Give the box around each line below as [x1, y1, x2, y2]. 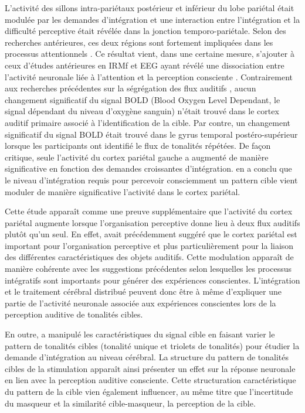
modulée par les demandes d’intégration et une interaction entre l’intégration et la [5, 13, 300, 25]
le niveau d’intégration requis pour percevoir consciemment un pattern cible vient [5, 173, 298, 186]
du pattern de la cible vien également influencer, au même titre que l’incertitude [5, 385, 293, 397]
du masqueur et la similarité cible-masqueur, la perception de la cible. [5, 397, 256, 409]
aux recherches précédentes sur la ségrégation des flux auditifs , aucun [5, 82, 256, 94]
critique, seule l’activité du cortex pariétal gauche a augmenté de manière [5, 151, 269, 163]
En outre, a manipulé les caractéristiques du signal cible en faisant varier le [5, 328, 275, 340]
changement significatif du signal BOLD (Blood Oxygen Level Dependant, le [5, 93, 280, 105]
